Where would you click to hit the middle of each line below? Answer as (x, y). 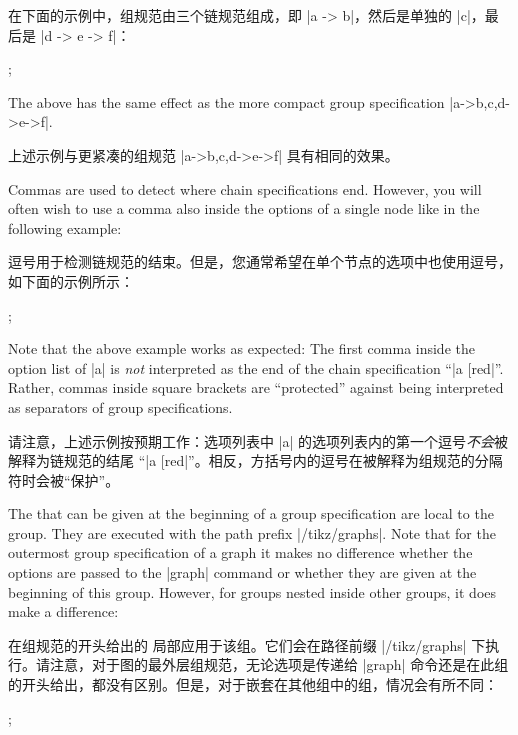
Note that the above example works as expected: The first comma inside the (241, 348)
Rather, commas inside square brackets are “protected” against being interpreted (256, 387)
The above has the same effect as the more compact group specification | (231, 101)
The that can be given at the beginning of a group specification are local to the (251, 513)
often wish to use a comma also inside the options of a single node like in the (244, 208)
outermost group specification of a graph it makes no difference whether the (240, 552)
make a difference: (63, 611)
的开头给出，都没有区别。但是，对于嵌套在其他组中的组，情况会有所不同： (253, 684)
